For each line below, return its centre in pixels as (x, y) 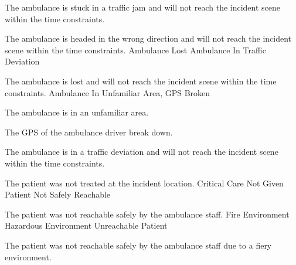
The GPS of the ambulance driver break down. (89, 132)
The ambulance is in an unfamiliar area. (77, 112)
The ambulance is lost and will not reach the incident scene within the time (141, 81)
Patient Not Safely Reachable (58, 194)
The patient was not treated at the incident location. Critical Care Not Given (144, 183)
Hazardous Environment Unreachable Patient (86, 225)
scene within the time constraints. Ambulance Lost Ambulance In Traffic (135, 50)
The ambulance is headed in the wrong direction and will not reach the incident (148, 38)
